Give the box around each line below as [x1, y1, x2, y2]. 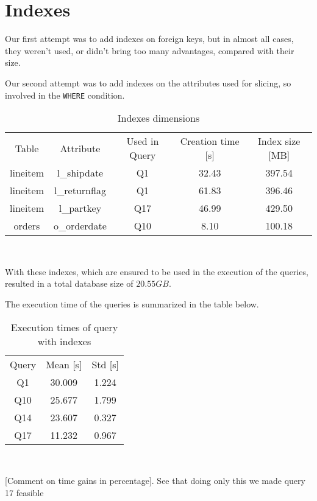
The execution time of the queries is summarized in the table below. [5, 297, 259, 310]
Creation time [180, 134, 240, 149]
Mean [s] [46, 357, 82, 371]
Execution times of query [10, 320, 118, 334]
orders [13, 219, 40, 233]
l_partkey [59, 201, 102, 215]
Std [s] [91, 357, 119, 371]
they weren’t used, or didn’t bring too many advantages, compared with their [5, 44, 294, 57]
